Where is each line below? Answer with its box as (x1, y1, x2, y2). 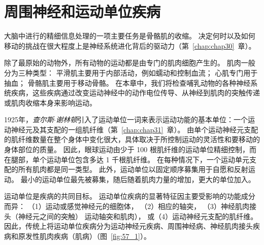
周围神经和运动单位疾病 (4, 1, 161, 22)
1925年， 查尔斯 (4, 114, 54, 125)
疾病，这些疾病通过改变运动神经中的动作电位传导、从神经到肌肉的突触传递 (11, 87, 260, 98)
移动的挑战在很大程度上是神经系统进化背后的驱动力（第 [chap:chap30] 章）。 (4, 40, 256, 51)
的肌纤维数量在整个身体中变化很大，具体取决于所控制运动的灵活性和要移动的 (4, 134, 260, 145)
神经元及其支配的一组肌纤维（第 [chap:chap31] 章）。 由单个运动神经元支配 (11, 124, 258, 134)
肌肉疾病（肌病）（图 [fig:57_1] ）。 (39, 230, 151, 241)
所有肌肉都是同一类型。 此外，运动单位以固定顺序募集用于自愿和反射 (18, 164, 248, 174)
